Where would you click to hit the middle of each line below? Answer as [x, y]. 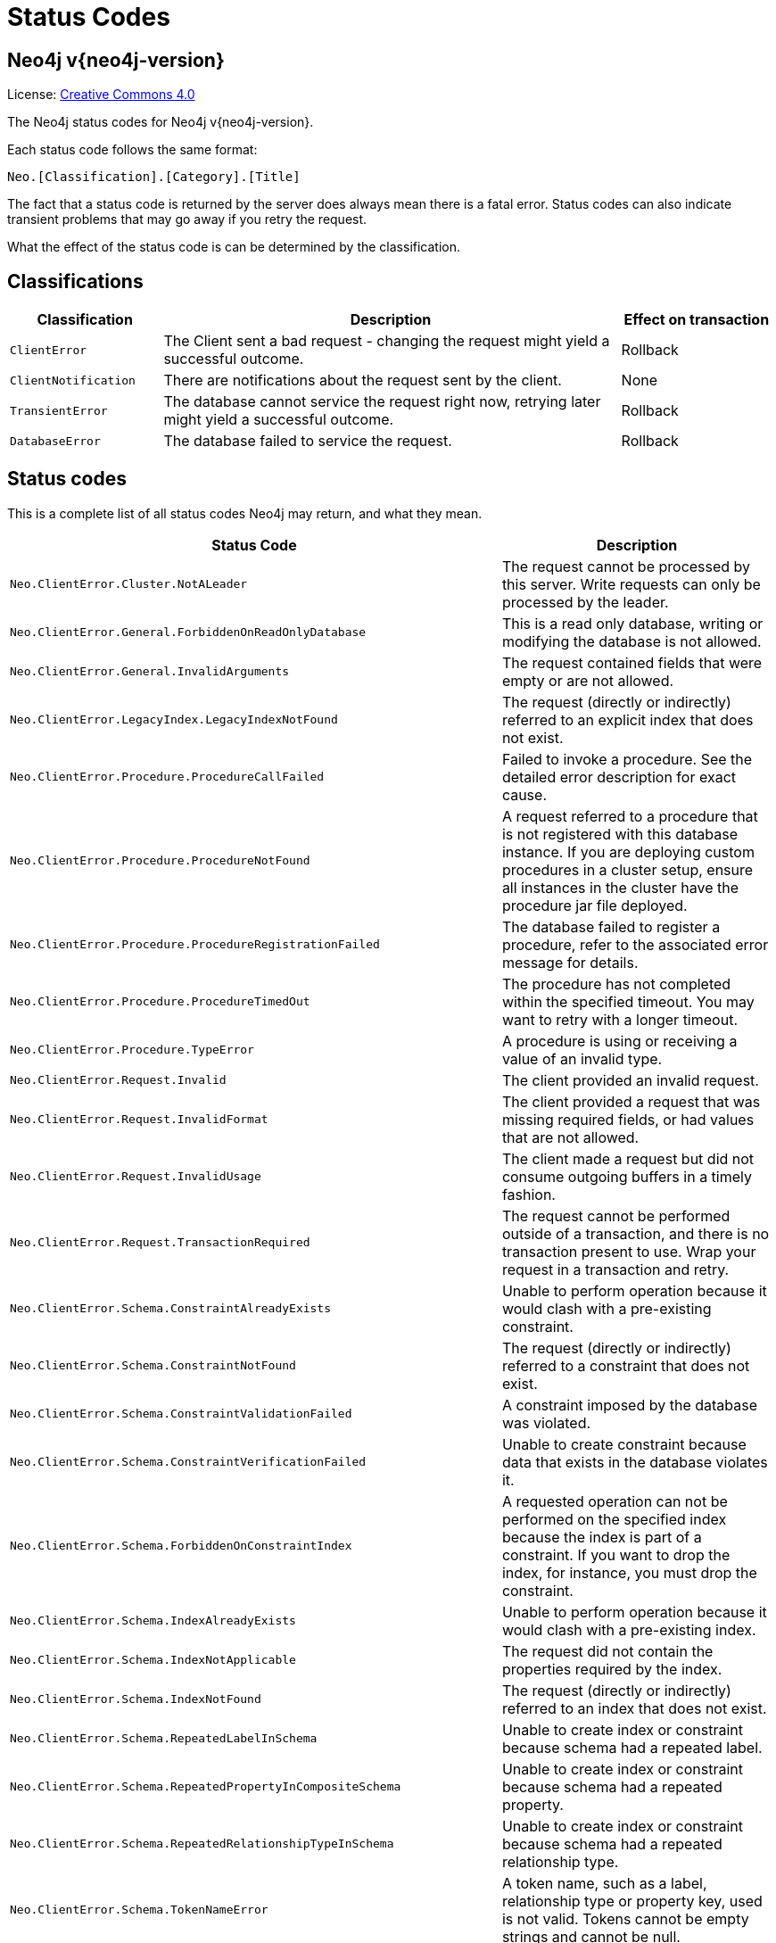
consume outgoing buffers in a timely [627, 1176]
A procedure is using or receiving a [619, 1041]
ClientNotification [73, 380]
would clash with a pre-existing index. [629, 1629]
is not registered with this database [619, 834]
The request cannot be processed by [626, 566]
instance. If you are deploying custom [628, 852]
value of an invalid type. [582, 1058]
